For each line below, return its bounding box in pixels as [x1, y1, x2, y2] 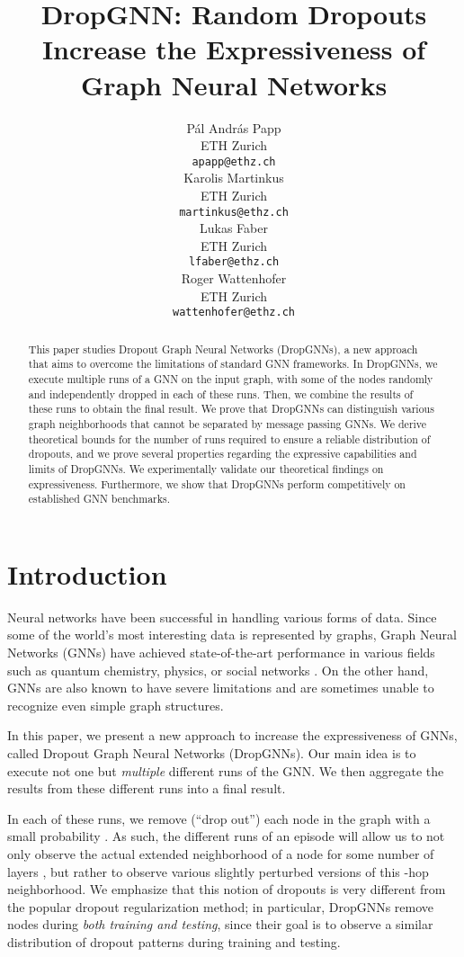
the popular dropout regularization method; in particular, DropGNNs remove [7, 897, 434, 916]
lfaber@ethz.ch [188, 255, 280, 269]
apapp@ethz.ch [192, 155, 276, 168]
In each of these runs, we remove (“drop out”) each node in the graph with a [7, 809, 431, 827]
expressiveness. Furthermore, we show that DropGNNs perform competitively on [28, 476, 406, 491]
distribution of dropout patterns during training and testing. [7, 932, 341, 951]
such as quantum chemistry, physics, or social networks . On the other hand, [7, 660, 429, 679]
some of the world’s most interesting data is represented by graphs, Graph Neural [7, 625, 457, 644]
